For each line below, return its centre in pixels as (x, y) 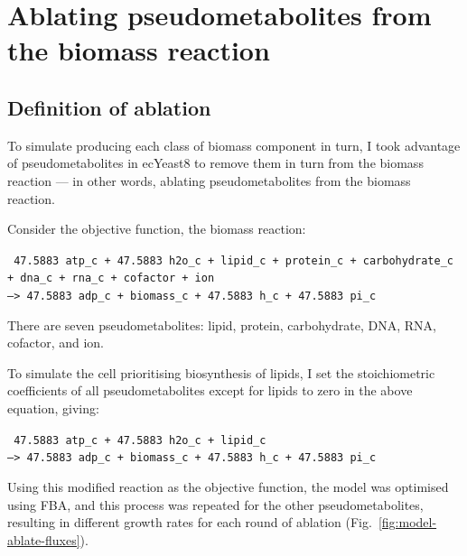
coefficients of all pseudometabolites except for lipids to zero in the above (210, 390)
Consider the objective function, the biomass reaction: (157, 229)
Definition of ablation (109, 107)
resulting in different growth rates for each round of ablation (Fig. (190, 522)
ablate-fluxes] (44, 539)
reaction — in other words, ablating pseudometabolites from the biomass (209, 180)
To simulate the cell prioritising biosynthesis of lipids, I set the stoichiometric (221, 372)
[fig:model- (407, 522)
